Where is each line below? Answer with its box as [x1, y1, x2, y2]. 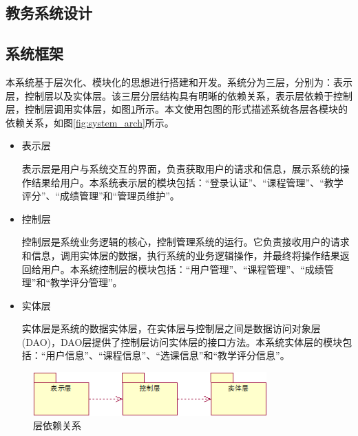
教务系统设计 [6, 2, 92, 23]
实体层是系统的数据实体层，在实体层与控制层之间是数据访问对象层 [21, 321, 321, 336]
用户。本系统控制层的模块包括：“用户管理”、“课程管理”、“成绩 [41, 261, 324, 276]
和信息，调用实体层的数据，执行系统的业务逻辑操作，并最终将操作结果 [21, 248, 340, 262]
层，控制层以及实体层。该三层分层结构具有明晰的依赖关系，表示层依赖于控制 [6, 88, 352, 102]
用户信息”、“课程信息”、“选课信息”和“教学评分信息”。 [45, 348, 290, 362]
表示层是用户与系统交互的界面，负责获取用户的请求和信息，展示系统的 [21, 161, 340, 175]
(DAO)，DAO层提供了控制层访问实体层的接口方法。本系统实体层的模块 [21, 334, 343, 349]
